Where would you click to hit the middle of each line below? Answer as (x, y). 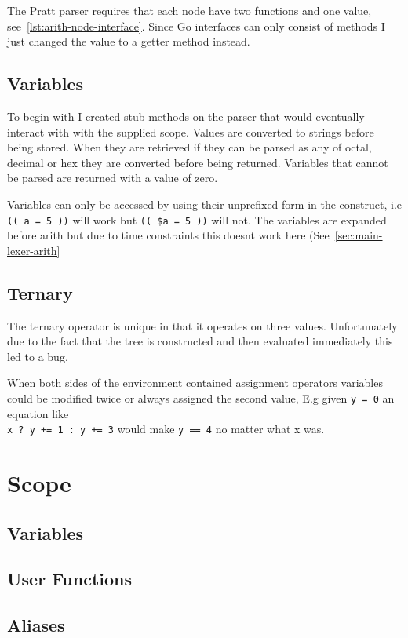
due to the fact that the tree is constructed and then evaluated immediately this (200, 341)
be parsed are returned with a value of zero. (113, 178)
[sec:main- (359, 235)
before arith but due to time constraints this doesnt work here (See (168, 235)
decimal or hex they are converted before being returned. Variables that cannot (198, 162)
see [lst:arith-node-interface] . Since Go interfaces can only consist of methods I (196, 26)
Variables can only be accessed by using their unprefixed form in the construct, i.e (205, 204)
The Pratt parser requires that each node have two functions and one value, (189, 10)
